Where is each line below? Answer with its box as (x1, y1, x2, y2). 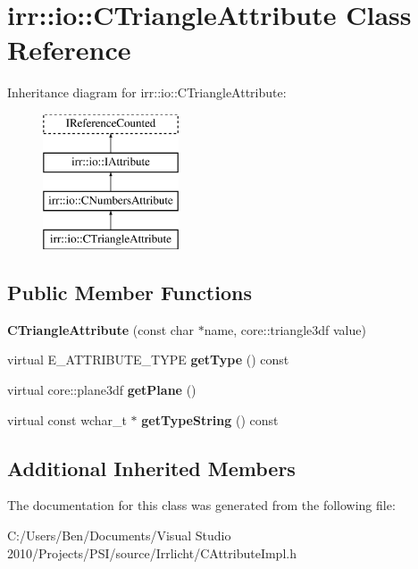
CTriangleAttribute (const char (7, 320, 194, 339)
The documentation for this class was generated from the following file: (7, 496, 396, 515)
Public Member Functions (7, 279, 252, 306)
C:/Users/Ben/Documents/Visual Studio (7, 526, 231, 545)
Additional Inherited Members (7, 454, 296, 481)
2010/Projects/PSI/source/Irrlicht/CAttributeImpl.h (7, 543, 297, 562)
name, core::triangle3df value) (204, 320, 366, 339)
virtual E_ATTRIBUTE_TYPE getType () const (7, 350, 289, 369)
